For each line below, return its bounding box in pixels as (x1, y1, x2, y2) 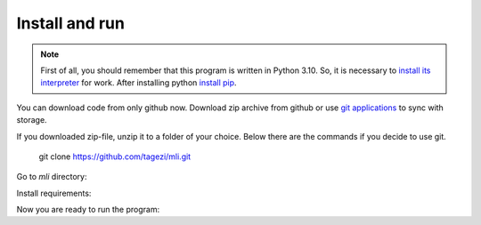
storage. (16, 115, 48, 125)
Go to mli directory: (16, 172, 87, 182)
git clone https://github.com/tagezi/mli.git (38, 151, 192, 162)
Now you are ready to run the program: (16, 205, 160, 215)
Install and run (16, 13, 125, 33)
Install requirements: (16, 188, 92, 198)
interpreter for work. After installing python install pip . (40, 77, 237, 88)
